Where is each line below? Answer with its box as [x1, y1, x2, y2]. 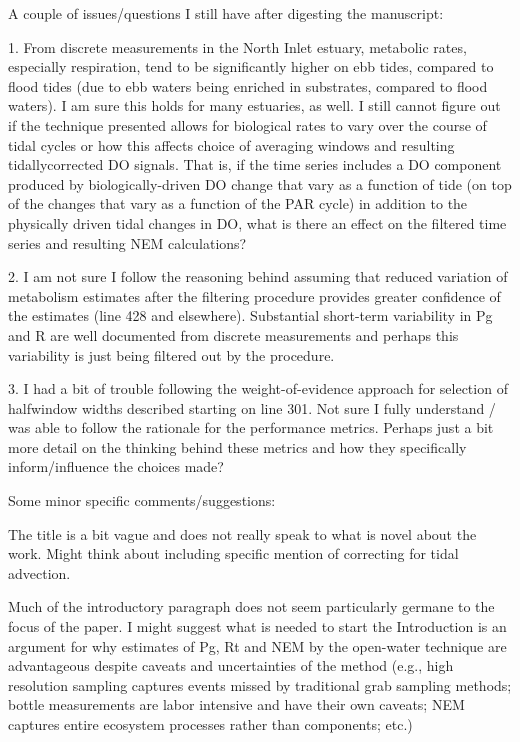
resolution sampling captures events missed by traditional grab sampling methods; [8, 674, 512, 695]
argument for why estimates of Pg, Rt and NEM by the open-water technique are [8, 635, 507, 656]
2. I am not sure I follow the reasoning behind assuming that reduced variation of [8, 266, 508, 287]
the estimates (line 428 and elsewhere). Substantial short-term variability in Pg [8, 305, 493, 326]
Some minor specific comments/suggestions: [8, 490, 276, 511]
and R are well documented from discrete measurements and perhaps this [8, 324, 459, 345]
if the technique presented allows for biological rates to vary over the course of [8, 114, 487, 135]
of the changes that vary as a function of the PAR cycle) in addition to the [8, 193, 468, 214]
